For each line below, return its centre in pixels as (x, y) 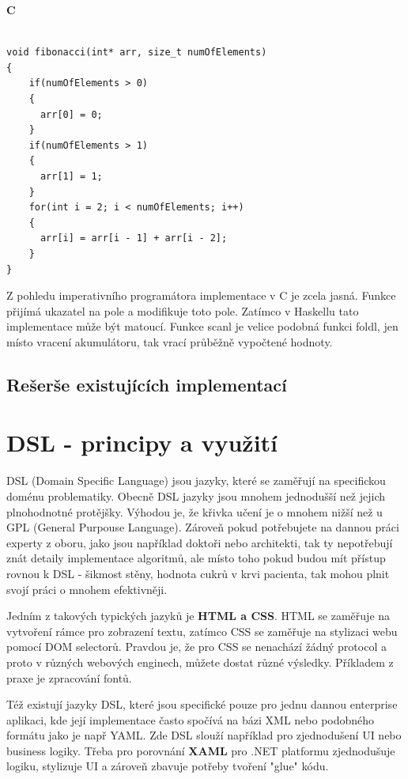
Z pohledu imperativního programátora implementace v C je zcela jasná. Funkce (201, 295)
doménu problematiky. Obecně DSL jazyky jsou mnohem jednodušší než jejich (196, 495)
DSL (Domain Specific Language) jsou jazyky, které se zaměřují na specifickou (196, 480)
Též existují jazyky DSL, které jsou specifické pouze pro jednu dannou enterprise (202, 704)
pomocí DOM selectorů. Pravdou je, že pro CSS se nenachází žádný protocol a (196, 647)
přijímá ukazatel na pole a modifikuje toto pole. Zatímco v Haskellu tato (183, 310)
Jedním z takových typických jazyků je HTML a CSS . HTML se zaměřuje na (198, 616)
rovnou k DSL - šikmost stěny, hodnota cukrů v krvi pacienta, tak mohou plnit (198, 573)
